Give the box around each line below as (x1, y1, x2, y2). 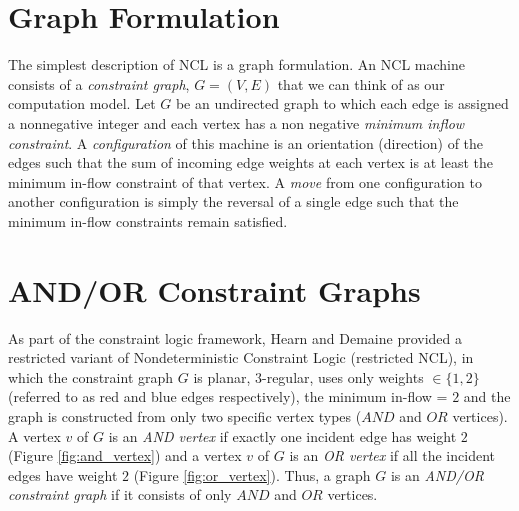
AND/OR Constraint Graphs (8, 269, 421, 310)
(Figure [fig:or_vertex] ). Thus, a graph (133, 464, 371, 485)
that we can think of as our (277, 73, 445, 94)
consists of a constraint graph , (8, 73, 190, 94)
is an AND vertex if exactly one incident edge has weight (108, 425, 457, 446)
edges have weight (8, 464, 118, 485)
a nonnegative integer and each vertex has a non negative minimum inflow (8, 112, 465, 133)
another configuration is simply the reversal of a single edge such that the (8, 191, 459, 212)
